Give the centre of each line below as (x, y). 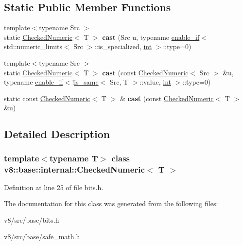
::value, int (155, 82)
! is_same (85, 82)
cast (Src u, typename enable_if (151, 37)
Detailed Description (57, 134)
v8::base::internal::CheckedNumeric (74, 169)
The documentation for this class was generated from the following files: (111, 203)
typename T (74, 158)
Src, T (119, 82)
